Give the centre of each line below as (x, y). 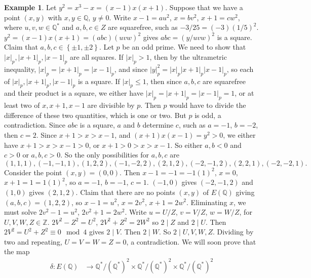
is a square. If (99, 81)
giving (245, 192)
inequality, (20, 69)
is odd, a (208, 115)
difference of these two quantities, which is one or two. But (95, 115)
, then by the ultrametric (188, 56)
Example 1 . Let (30, 7)
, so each (240, 69)
